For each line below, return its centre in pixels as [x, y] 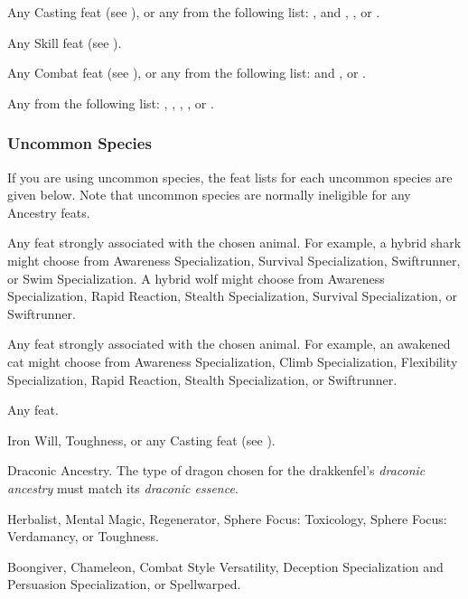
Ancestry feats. [49, 212]
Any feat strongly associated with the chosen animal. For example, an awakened [229, 344]
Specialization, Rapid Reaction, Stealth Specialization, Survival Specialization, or [232, 296]
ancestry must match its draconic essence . [123, 487]
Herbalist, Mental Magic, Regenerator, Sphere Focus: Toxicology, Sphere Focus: [227, 518]
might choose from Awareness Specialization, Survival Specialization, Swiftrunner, [234, 260]
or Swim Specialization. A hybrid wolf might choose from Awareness [196, 278]
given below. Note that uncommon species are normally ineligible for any [209, 195]
